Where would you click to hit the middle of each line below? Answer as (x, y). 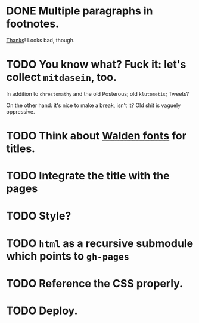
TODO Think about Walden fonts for (96, 136)
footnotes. (33, 24)
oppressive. (21, 111)
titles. (21, 149)
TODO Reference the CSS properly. (95, 283)
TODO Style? (39, 216)
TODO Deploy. (42, 311)
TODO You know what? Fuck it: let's (96, 65)
